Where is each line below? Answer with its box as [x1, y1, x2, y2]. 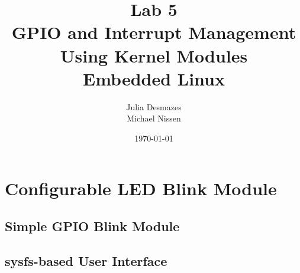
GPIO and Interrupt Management [11, 20, 296, 44]
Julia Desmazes [126, 100, 182, 113]
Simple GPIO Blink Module [5, 217, 180, 235]
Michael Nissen [127, 112, 181, 124]
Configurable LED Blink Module [5, 176, 277, 200]
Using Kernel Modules [60, 43, 248, 67]
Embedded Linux [83, 66, 225, 90]
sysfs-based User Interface [5, 251, 167, 269]
